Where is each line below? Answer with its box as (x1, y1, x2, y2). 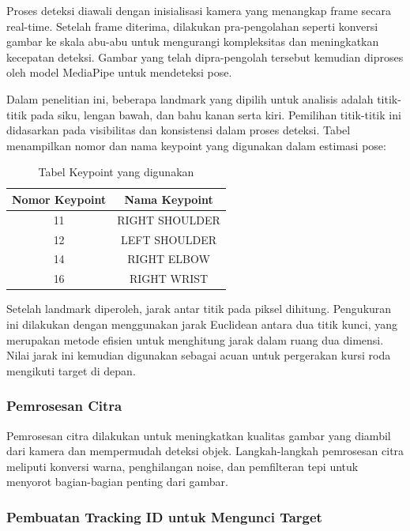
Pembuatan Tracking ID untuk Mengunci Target (6, 507, 322, 526)
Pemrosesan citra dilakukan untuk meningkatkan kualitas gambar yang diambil (6, 427, 391, 443)
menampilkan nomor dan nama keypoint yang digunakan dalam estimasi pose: (6, 137, 386, 153)
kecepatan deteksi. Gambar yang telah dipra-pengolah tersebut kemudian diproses (6, 48, 404, 65)
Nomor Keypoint (12, 190, 107, 207)
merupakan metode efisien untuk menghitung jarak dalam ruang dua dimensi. (6, 331, 384, 348)
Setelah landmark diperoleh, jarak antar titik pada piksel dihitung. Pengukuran (6, 300, 392, 317)
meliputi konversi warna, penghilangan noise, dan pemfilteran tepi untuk (6, 458, 359, 474)
